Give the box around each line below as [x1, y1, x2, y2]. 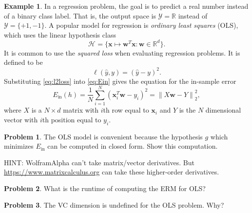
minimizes [4, 141, 34, 151]
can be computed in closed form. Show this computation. [47, 141, 218, 151]
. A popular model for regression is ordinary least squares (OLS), [44, 20, 238, 30]
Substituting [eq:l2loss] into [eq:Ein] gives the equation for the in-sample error [4, 76, 236, 86]
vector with [4, 114, 38, 124]
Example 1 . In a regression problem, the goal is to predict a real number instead [4, 1, 249, 11]
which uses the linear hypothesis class [4, 29, 116, 39]
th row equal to [103, 105, 149, 115]
